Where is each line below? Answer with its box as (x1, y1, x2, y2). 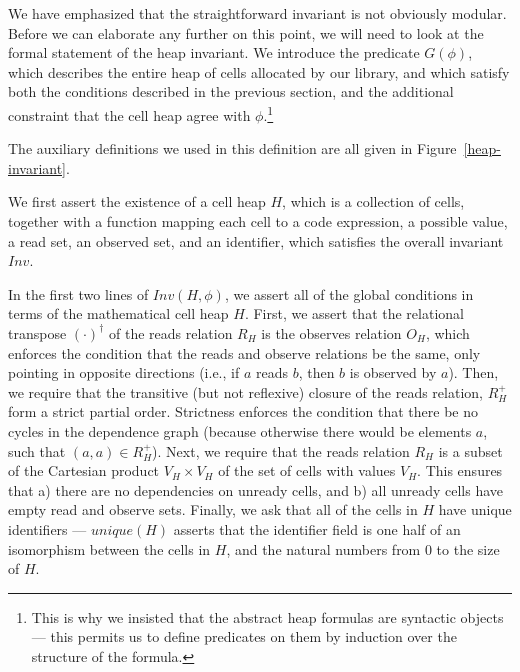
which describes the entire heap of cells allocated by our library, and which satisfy (8, 61, 510, 82)
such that (8, 440, 66, 461)
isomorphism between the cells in (8, 538, 211, 559)
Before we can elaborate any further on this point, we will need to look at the (8, 22, 484, 43)
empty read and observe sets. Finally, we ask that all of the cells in (8, 499, 418, 520)
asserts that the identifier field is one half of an (173, 518, 461, 539)
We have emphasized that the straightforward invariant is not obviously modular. (8, 3, 507, 23)
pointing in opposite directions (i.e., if (8, 362, 240, 383)
